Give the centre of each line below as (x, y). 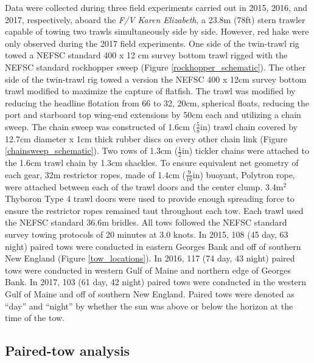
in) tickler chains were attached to (246, 150)
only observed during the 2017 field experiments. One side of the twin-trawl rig (152, 43)
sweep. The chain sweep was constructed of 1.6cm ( (101, 126)
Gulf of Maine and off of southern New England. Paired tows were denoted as (150, 293)
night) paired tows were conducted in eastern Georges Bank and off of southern (153, 246)
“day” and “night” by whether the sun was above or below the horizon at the (149, 306)
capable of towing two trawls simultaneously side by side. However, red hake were (157, 31)
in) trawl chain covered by (249, 126)
